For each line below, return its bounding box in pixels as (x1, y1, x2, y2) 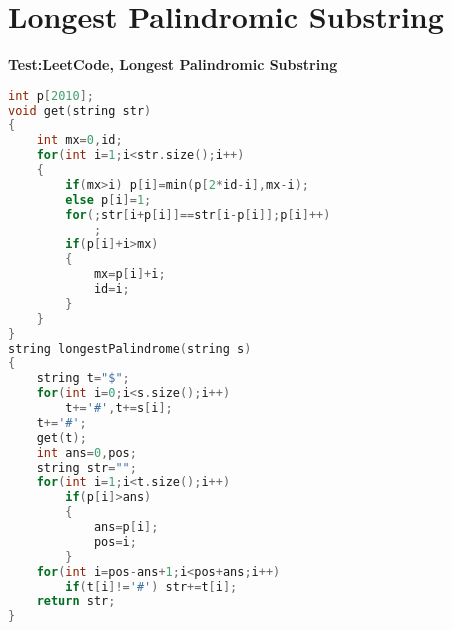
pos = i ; (93, 534, 137, 549)
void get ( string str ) (8, 103, 152, 118)
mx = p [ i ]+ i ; (93, 267, 166, 282)
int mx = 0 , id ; (36, 133, 123, 148)
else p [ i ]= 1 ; (65, 192, 152, 207)
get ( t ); (36, 430, 87, 445)
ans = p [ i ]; (93, 520, 159, 535)
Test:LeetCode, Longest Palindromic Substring (8, 54, 338, 75)
